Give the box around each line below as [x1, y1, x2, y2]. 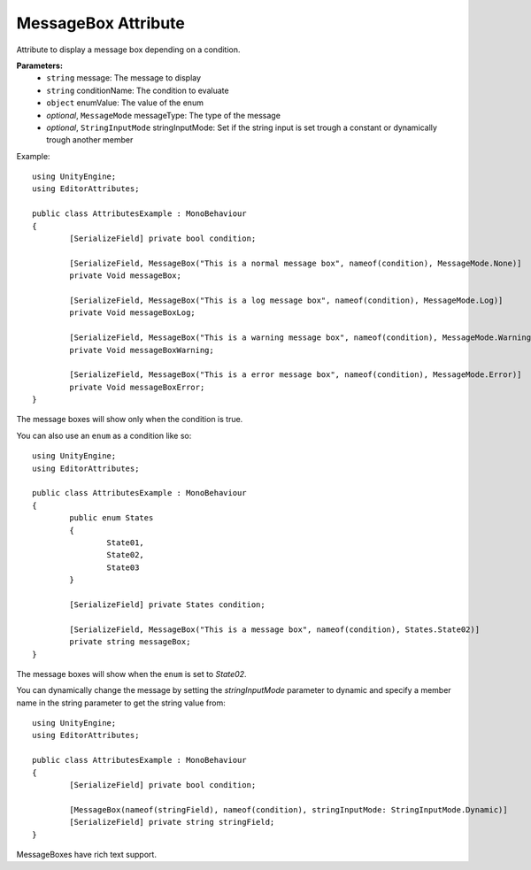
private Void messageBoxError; [69, 381, 205, 392]
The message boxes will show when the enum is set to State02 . [16, 668, 247, 679]
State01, [106, 538, 145, 548]
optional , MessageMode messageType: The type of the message [46, 110, 281, 120]
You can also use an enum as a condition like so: [16, 430, 192, 441]
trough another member [46, 135, 134, 145]
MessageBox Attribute [16, 13, 185, 33]
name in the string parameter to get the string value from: [16, 697, 226, 708]
